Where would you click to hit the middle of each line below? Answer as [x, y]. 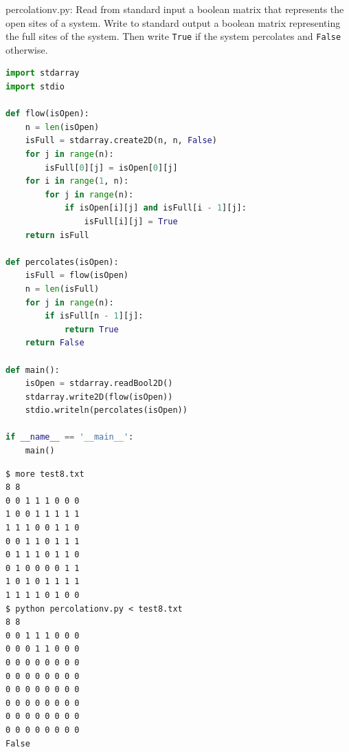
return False [55, 343]
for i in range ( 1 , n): [77, 181]
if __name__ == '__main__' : [70, 437]
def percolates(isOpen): [62, 262]
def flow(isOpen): [47, 114]
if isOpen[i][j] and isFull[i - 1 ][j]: [155, 208]
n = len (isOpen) [62, 127]
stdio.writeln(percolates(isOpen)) [106, 410]
